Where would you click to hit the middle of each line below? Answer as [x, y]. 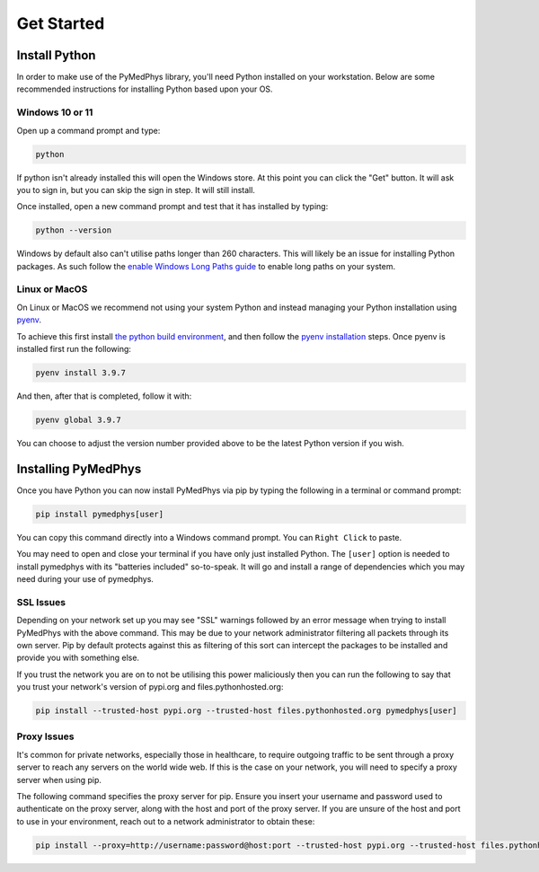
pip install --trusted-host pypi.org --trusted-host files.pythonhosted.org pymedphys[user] [246, 711]
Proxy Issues [45, 736]
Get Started [61, 23]
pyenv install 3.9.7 [80, 373]
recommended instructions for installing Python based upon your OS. [145, 89]
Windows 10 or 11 [55, 112]
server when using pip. [59, 780]
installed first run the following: [74, 349]
